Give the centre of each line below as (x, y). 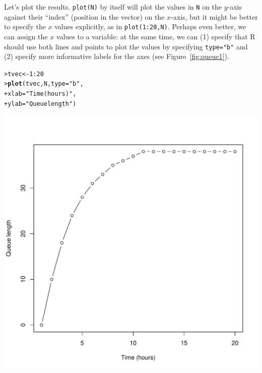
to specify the (25, 26)
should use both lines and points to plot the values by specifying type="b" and (126, 46)
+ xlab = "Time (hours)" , (40, 94)
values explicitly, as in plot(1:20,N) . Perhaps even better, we (150, 26)
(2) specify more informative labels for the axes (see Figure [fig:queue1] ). (117, 56)
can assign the (26, 36)
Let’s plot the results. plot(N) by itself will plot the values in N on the (113, 7)
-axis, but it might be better (214, 16)
